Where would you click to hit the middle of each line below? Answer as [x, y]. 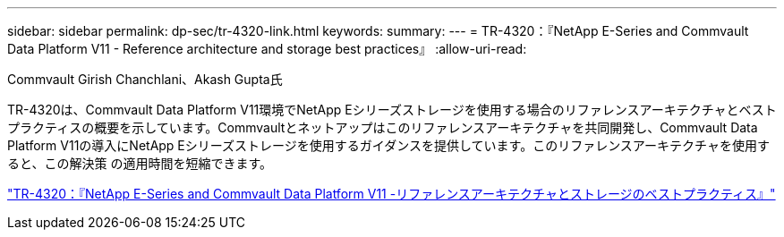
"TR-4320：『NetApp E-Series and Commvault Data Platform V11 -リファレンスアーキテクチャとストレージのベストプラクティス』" [392, 194]
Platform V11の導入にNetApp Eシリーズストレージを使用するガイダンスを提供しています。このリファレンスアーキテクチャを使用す [388, 145]
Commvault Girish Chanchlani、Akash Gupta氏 [145, 79]
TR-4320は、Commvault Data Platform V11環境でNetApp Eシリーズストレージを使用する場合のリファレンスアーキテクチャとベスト [392, 110]
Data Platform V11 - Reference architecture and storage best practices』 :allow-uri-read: [267, 49]
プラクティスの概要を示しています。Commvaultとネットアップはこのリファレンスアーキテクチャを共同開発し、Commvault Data [383, 127]
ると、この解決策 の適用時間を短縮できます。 [140, 163]
